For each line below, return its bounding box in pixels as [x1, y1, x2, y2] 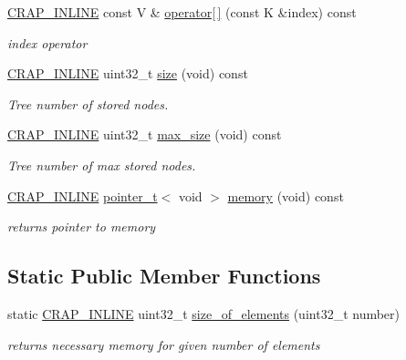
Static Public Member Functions [7, 262, 321, 290]
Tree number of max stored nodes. [7, 155, 196, 174]
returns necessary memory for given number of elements [7, 334, 320, 354]
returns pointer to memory [7, 217, 156, 236]
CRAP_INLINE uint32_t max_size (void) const [7, 125, 282, 144]
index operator [7, 33, 88, 52]
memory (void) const [227, 186, 344, 205]
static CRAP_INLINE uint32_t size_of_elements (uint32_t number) [7, 303, 401, 323]
